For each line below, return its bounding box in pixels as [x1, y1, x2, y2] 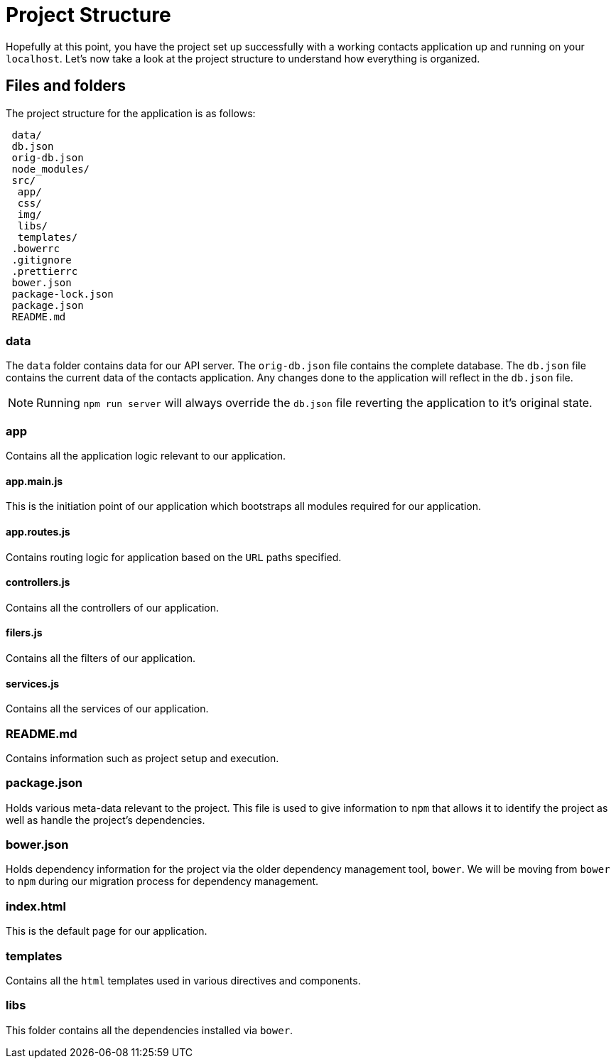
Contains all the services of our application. [6, 702, 209, 715]
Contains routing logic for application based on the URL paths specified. [6, 550, 342, 563]
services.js [6, 677, 60, 690]
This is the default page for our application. [6, 925, 207, 938]
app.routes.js [6, 525, 70, 538]
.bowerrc [11, 242, 60, 254]
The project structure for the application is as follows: [6, 107, 256, 119]
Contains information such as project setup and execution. [6, 751, 279, 764]
